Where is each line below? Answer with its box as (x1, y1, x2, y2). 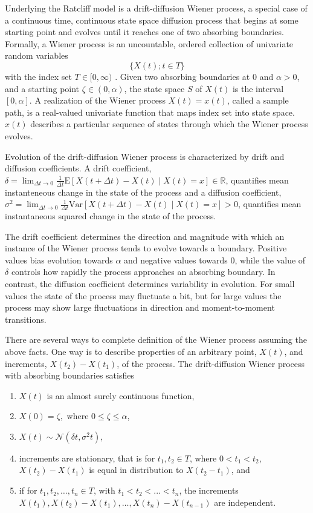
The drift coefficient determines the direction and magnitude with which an (5, 230, 285, 242)
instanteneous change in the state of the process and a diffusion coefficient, (5, 185, 282, 198)
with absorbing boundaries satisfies (5, 369, 134, 382)
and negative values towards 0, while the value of (124, 253, 306, 266)
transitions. (5, 313, 47, 325)
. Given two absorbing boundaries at (115, 70, 250, 82)
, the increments (179, 484, 239, 497)
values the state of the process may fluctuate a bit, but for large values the (5, 289, 282, 302)
